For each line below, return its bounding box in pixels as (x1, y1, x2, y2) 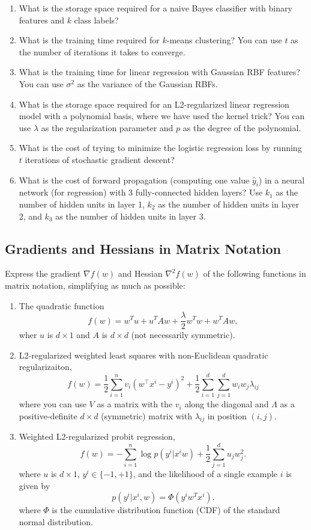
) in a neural (258, 173, 305, 186)
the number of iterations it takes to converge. (19, 45, 186, 58)
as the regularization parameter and (41, 121, 174, 134)
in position (207, 409, 247, 422)
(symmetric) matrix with (101, 409, 192, 422)
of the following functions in (203, 267, 306, 280)
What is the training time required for (19, 34, 160, 46)
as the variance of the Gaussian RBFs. (77, 77, 218, 90)
